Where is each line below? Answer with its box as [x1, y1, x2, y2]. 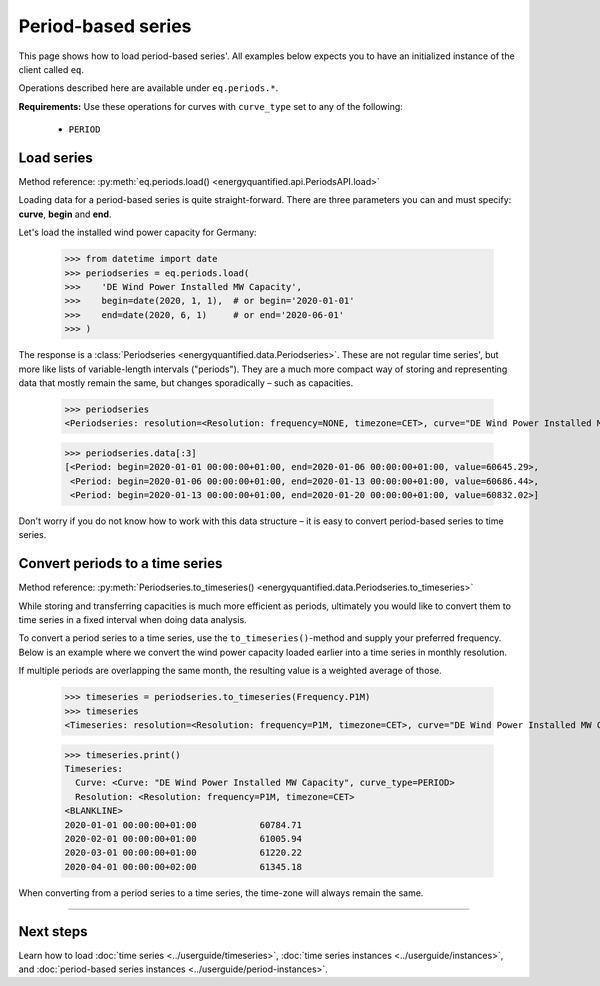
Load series [18, 149, 94, 166]
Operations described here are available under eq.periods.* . [18, 82, 279, 94]
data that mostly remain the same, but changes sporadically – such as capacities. [18, 376, 354, 389]
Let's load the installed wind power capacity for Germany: [18, 226, 257, 239]
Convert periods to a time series [18, 555, 223, 572]
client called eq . [18, 63, 85, 75]
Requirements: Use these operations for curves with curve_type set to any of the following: [18, 100, 404, 112]
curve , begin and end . [18, 208, 112, 220]
